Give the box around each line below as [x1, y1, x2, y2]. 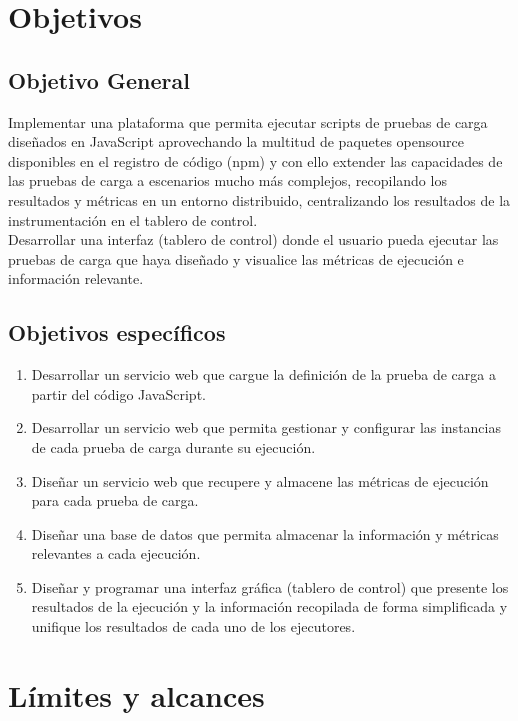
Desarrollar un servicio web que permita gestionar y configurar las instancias [31, 417, 501, 438]
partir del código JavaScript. [31, 383, 206, 404]
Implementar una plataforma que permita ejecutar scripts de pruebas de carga [8, 111, 488, 132]
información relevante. [8, 268, 144, 289]
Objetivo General [8, 64, 190, 95]
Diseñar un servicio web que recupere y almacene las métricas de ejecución [31, 470, 489, 491]
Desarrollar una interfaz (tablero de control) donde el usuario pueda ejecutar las [8, 229, 499, 250]
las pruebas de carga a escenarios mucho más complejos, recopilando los [8, 170, 447, 191]
